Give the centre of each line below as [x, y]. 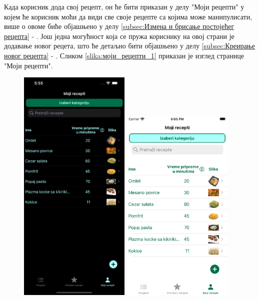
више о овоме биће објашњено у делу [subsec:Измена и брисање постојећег [119, 26]
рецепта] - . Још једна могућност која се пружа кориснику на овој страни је [119, 36]
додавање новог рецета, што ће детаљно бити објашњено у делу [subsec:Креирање [129, 46]
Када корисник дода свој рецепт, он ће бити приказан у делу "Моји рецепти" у [124, 6]
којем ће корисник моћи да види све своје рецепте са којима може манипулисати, [128, 16]
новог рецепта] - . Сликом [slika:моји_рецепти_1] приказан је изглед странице [124, 55]
